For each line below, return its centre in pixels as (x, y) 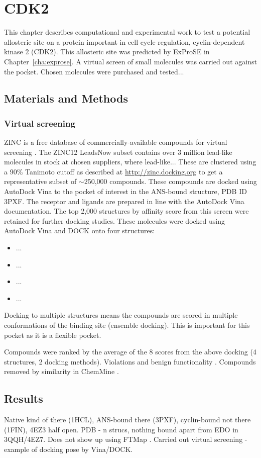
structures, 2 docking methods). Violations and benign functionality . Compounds (130, 361)
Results (24, 398)
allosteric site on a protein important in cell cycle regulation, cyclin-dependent (124, 41)
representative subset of (40, 181)
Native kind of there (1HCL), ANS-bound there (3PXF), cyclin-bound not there (127, 420)
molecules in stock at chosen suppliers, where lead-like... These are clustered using (130, 162)
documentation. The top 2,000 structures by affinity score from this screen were (126, 211)
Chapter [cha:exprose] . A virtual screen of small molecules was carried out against (130, 61)
